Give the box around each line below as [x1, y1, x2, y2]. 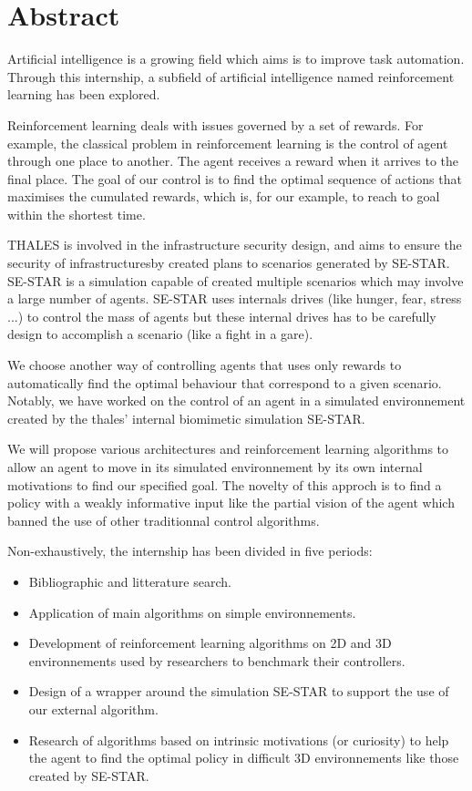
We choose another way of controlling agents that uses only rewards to [7, 355, 402, 375]
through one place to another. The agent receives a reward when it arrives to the [7, 151, 459, 170]
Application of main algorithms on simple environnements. [28, 602, 356, 621]
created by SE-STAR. [28, 765, 149, 785]
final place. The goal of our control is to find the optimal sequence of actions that [7, 169, 462, 188]
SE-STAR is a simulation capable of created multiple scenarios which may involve [7, 271, 464, 290]
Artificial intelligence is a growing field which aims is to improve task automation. [7, 49, 465, 68]
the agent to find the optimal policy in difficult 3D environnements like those [28, 748, 459, 767]
